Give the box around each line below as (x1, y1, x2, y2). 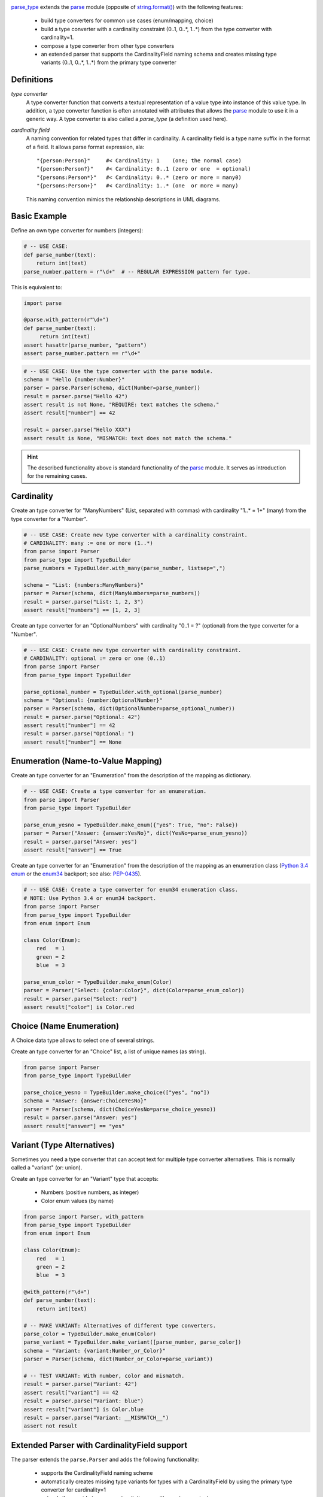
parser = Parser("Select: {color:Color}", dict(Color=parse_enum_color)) (23, 987, 245, 994)
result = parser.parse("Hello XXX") (23, 426, 132, 434)
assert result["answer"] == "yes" (23, 1123, 125, 1129)
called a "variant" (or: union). (11, 1164, 83, 1171)
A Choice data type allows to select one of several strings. (11, 1037, 155, 1044)
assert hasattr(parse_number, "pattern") (23, 341, 147, 349)
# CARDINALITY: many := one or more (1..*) (23, 540, 154, 547)
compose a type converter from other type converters (41, 42, 175, 49)
